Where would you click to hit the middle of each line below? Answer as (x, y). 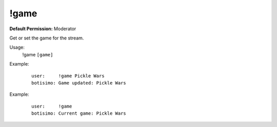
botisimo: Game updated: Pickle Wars (79, 83)
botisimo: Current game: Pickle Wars (79, 113)
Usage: (17, 47)
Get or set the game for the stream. (47, 38)
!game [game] (38, 54)
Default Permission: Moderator (43, 29)
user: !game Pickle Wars (68, 76)
